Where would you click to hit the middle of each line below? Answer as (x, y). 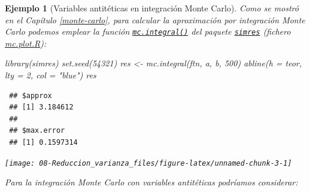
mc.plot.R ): (26, 43)
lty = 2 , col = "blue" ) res (51, 75)
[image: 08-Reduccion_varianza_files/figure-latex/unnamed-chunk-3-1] (148, 163)
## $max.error (37, 131)
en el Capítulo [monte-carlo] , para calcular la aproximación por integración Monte (155, 19)
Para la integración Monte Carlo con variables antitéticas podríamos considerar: (151, 182)
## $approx (31, 95)
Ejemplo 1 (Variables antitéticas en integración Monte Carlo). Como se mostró (152, 8)
